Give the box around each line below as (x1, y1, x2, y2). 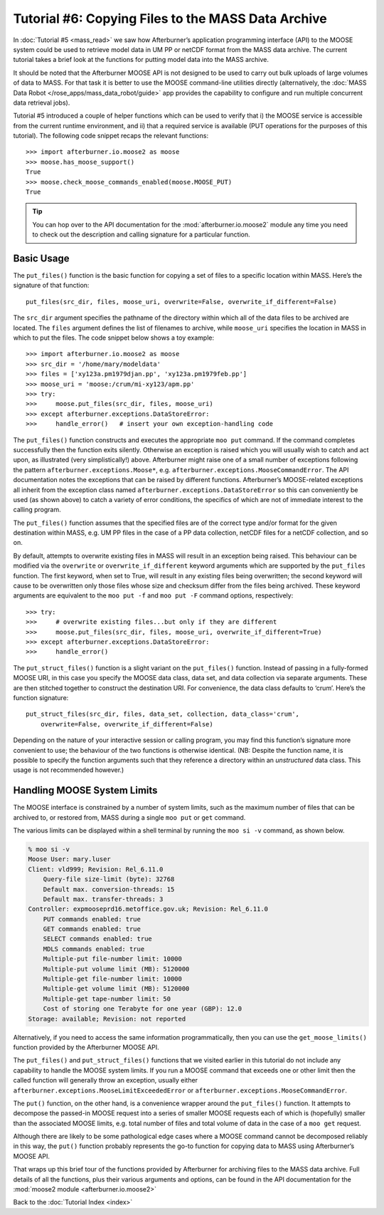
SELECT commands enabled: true (43, 935, 152, 943)
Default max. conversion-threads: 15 (43, 885, 175, 893)
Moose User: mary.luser (28, 855, 112, 863)
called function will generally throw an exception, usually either (13, 1076, 198, 1085)
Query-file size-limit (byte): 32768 (43, 875, 175, 883)
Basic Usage (13, 253, 70, 264)
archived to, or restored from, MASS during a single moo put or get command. (13, 813, 246, 822)
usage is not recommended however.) (13, 766, 124, 774)
